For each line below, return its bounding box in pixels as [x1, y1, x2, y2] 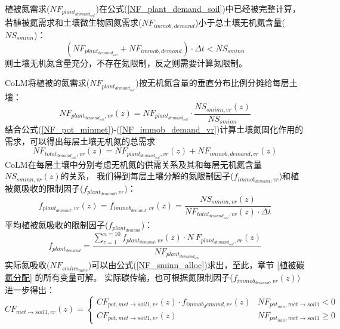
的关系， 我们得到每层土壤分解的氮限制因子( [60, 170, 234, 182]
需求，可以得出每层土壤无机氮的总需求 [5, 134, 155, 147]
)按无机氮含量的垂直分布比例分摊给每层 [135, 76, 289, 89]
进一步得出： [5, 283, 55, 296]
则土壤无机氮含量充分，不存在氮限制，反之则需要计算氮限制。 [5, 56, 247, 69]
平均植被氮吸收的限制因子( [5, 218, 109, 230]
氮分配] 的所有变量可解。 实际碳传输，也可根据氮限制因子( [5, 271, 233, 284]
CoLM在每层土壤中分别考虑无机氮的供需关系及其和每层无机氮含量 [5, 158, 262, 170]
